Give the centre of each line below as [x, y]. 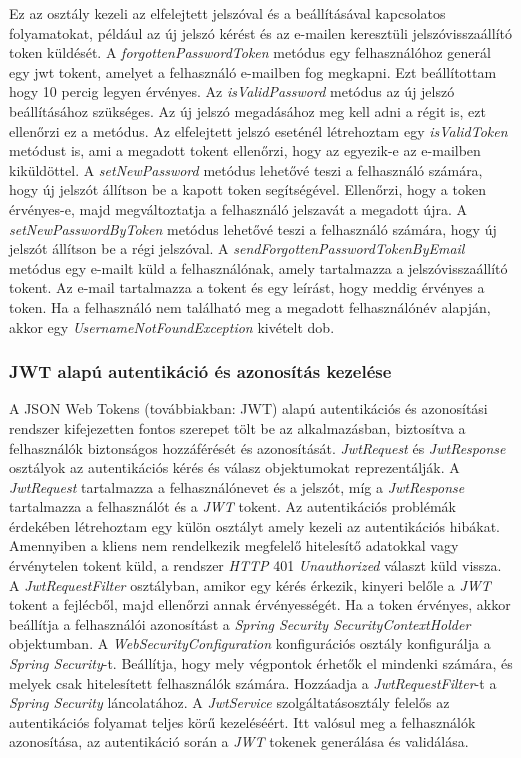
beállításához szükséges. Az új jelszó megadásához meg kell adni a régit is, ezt [247, 110]
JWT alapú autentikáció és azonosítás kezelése [200, 371]
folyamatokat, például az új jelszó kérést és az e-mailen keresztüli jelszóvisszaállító [260, 32]
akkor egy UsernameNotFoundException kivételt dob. [172, 326]
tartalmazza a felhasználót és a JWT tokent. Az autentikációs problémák [232, 506]
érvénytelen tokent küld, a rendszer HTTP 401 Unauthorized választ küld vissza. [255, 565]
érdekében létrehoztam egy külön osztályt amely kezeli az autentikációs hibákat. [254, 525]
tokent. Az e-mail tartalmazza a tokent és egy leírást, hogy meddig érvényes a [247, 287]
